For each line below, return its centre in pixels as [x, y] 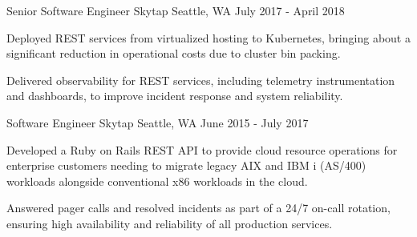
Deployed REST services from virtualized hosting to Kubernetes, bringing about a [208, 37]
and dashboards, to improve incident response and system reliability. [175, 96]
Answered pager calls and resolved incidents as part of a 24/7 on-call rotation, [198, 208]
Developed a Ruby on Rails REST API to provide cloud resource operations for [202, 149]
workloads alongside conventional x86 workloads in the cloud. [157, 181]
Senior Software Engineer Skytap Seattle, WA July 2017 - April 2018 [176, 10]
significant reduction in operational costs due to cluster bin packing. [174, 53]
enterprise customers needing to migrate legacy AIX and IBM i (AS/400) [186, 165]
